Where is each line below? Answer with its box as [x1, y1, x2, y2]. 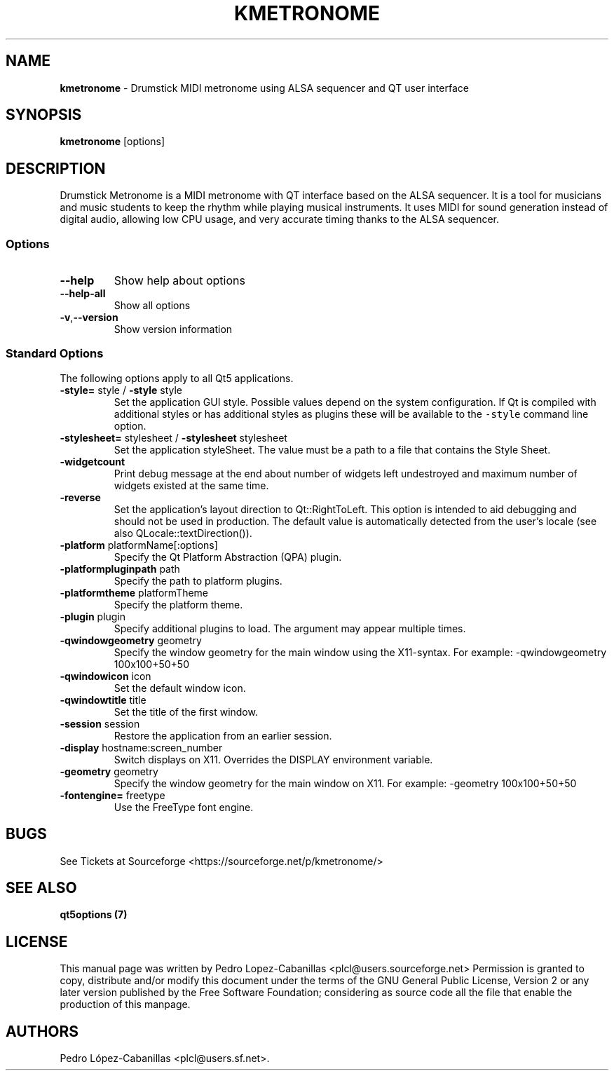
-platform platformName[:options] [60, 538, 218, 551]
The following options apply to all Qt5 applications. [60, 372, 294, 384]
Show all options [114, 299, 191, 312]
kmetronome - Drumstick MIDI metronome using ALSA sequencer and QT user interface [60, 81, 469, 94]
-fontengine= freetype [60, 789, 165, 801]
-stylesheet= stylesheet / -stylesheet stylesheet [60, 431, 287, 444]
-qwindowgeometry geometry [60, 634, 202, 646]
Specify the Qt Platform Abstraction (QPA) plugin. [114, 550, 342, 563]
